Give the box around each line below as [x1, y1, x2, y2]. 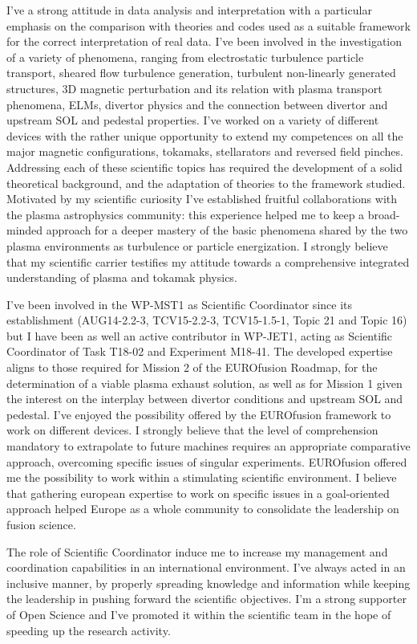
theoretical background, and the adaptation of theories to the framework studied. [6, 174, 406, 191]
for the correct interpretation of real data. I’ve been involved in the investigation [6, 33, 403, 50]
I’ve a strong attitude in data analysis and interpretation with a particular [6, 2, 372, 18]
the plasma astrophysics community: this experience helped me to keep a [6, 206, 365, 222]
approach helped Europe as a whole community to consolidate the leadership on [6, 500, 399, 517]
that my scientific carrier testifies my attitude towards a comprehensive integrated [6, 253, 410, 270]
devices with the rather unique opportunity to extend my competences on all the [6, 127, 403, 144]
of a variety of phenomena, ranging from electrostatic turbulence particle [6, 48, 364, 65]
